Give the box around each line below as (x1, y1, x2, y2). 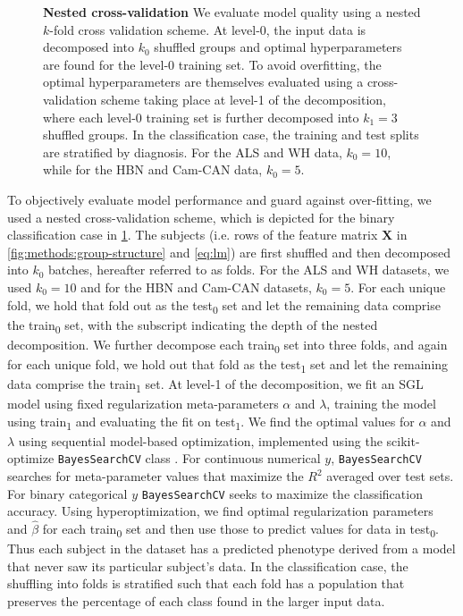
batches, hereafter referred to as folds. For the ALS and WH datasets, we (48, 260, 450, 279)
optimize (7, 449, 55, 468)
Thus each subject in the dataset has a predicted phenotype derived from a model (7, 539, 456, 558)
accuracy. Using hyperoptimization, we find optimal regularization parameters (7, 502, 434, 520)
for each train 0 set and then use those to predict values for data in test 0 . (42, 519, 439, 540)
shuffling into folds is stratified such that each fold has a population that (7, 574, 405, 593)
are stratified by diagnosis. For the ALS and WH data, (43, 142, 342, 161)
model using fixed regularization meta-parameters (7, 394, 279, 413)
